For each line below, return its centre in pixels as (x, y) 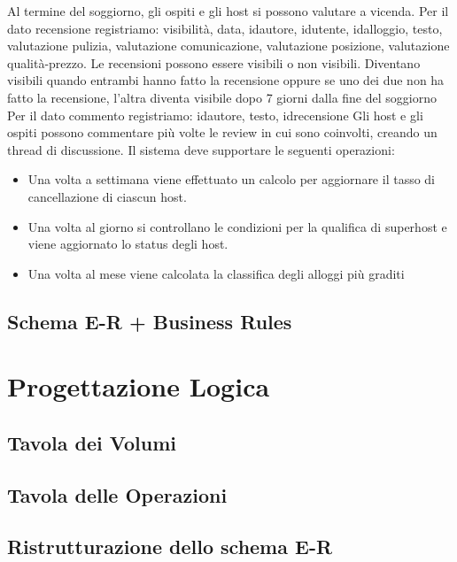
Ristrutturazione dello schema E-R (170, 547)
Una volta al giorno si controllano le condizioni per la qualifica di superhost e (237, 226)
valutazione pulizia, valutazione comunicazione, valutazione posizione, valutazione (228, 46)
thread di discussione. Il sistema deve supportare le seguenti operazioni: (201, 149)
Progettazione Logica (139, 386)
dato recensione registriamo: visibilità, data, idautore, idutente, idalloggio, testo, (225, 28)
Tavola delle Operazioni (117, 494)
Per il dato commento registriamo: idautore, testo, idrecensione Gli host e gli (215, 115)
